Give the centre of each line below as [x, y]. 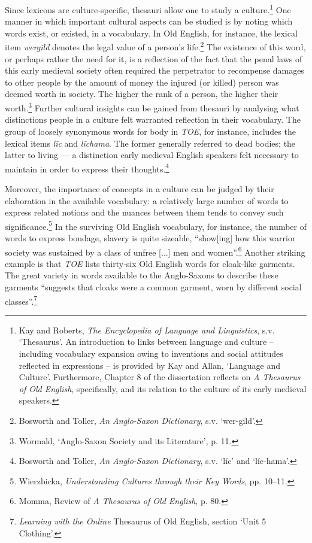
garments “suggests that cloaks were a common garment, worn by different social [153, 287]
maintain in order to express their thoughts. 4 [87, 168]
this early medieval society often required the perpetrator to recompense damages [155, 70]
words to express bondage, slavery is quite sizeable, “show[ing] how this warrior [150, 237]
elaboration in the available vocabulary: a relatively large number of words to [147, 200]
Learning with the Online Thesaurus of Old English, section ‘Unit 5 [143, 521]
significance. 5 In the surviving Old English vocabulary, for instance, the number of [156, 225]
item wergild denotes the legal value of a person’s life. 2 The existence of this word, [155, 46]
